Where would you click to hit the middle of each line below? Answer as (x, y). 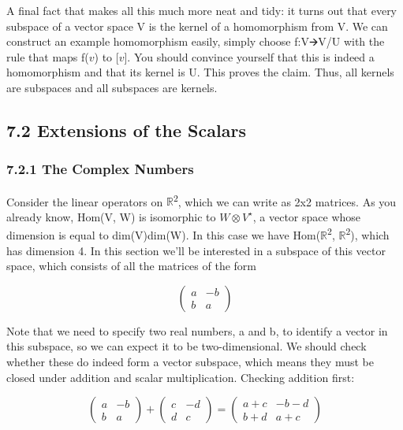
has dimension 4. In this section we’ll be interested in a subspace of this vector (196, 250)
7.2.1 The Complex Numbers (100, 169)
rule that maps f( (48, 56)
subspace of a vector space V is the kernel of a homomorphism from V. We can (197, 26)
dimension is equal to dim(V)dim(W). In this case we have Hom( (164, 235)
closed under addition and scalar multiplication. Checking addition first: (181, 377)
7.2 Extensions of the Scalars (126, 130)
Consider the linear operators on (85, 201)
